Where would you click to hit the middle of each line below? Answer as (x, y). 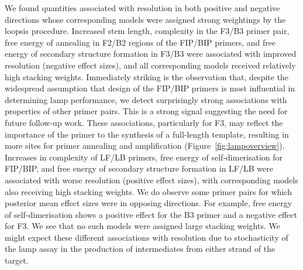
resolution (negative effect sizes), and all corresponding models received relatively (150, 65)
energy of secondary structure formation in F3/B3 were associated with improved (151, 54)
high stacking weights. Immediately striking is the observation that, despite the (147, 76)
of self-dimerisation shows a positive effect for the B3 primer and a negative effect (151, 214)
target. (17, 260)
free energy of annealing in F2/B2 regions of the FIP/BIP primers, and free (140, 42)
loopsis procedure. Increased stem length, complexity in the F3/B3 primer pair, (147, 31)
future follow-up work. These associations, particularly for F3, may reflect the (144, 122)
